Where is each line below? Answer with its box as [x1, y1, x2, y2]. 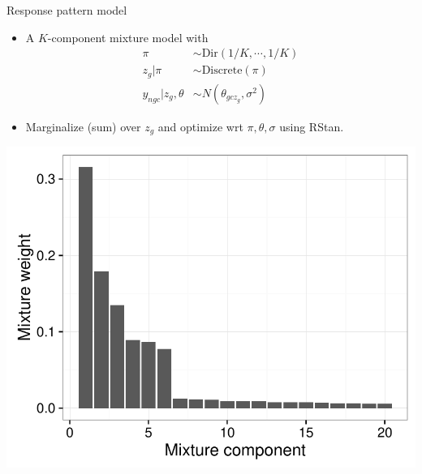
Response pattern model [6, 2, 127, 18]
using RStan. [279, 117, 344, 135]
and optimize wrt [157, 117, 243, 135]
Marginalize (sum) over [25, 117, 141, 135]
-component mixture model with [47, 28, 209, 45]
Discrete [201, 65, 243, 77]
